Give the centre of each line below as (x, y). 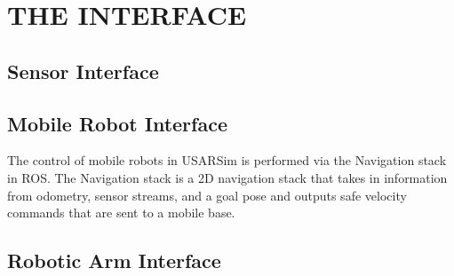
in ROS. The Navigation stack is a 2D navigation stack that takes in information (227, 177)
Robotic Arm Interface (114, 260)
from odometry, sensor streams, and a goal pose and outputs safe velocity (207, 195)
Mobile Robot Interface (117, 123)
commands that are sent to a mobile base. (121, 213)
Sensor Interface (83, 71)
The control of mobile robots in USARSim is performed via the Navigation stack (227, 160)
